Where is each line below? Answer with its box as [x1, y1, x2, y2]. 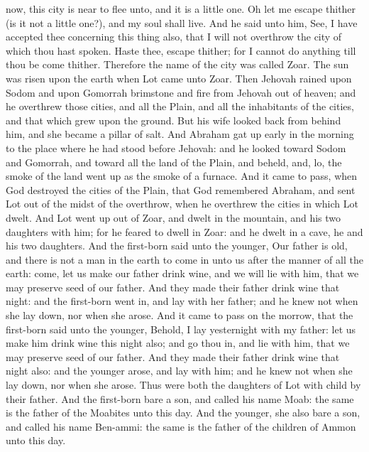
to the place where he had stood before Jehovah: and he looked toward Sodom [6, 140, 346, 155]
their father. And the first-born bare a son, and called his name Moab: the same [6, 391, 354, 406]
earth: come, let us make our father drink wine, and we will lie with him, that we [6, 266, 359, 281]
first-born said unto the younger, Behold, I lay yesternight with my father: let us [6, 321, 356, 336]
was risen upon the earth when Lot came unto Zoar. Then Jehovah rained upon [6, 70, 352, 85]
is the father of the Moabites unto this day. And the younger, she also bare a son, [6, 405, 360, 420]
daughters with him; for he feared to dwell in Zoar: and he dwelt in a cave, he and [6, 224, 363, 239]
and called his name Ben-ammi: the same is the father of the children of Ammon [6, 419, 356, 434]
